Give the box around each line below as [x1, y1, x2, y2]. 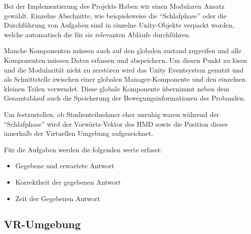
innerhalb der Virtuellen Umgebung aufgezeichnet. [4, 128, 154, 138]
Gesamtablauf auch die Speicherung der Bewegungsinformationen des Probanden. [4, 93, 246, 103]
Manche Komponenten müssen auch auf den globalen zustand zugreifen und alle [4, 45, 241, 56]
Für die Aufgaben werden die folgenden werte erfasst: [4, 144, 162, 154]
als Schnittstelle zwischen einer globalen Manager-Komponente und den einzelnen [4, 74, 246, 84]
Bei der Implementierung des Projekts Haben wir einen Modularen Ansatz [4, 1, 225, 11]
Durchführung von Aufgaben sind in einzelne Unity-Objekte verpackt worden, [4, 20, 235, 30]
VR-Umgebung [4, 217, 81, 232]
